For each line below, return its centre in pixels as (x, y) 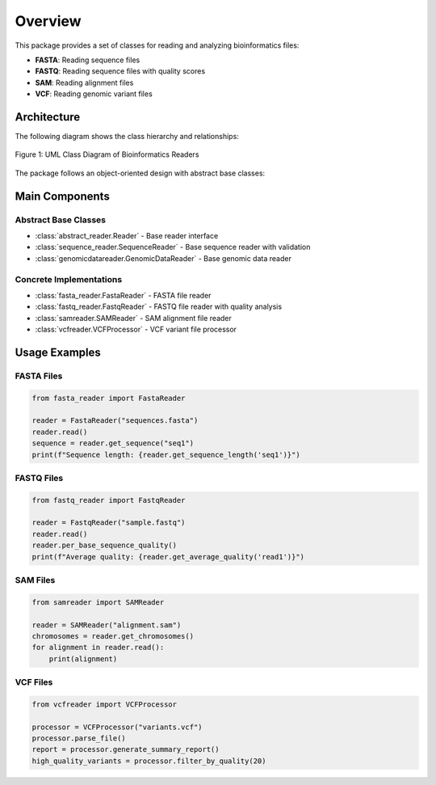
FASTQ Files (39, 478)
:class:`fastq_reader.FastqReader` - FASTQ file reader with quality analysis (159, 306)
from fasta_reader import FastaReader (109, 398)
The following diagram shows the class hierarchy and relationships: (127, 137)
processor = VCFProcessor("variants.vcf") (117, 727)
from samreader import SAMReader (98, 602)
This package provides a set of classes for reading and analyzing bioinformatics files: (157, 45)
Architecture (48, 117)
